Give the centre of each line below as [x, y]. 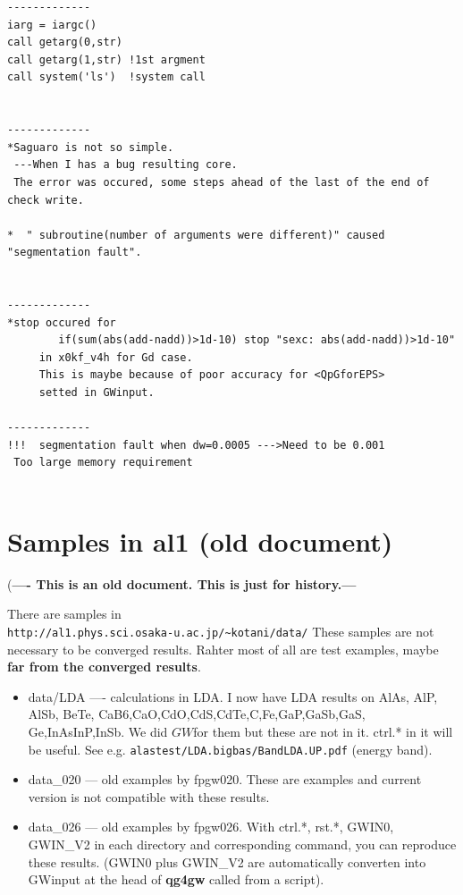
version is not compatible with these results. [149, 796]
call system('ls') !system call [106, 77]
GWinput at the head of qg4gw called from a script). [176, 879]
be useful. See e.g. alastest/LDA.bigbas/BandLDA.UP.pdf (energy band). [230, 749]
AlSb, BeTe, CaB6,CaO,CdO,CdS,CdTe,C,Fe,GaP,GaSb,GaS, [197, 714]
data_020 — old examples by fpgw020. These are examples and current [225, 779]
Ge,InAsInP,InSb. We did [98, 731]
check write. [46, 200]
